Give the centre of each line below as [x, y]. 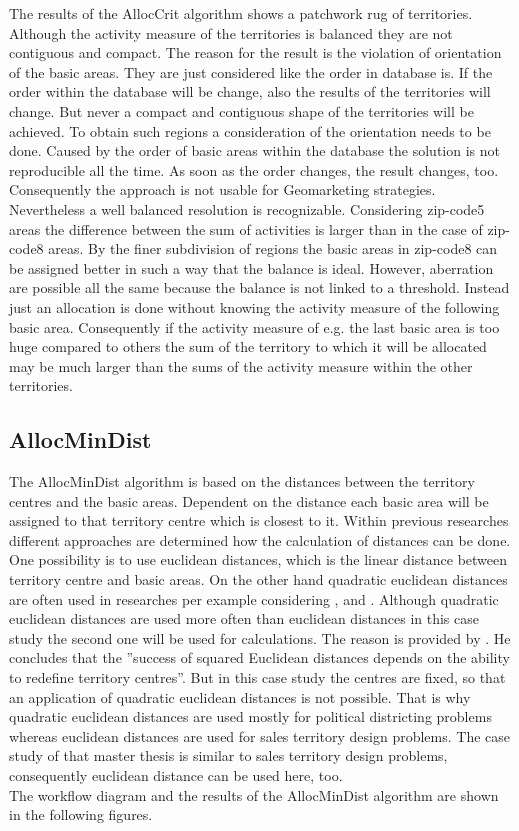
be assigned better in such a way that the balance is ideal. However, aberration [251, 267]
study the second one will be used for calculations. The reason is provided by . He [260, 637]
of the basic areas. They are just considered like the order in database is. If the [251, 71]
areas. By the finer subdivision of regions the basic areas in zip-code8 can [273, 248]
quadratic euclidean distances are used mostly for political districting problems [250, 716]
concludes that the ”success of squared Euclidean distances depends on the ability [259, 657]
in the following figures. [81, 814]
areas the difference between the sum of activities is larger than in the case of [246, 228]
